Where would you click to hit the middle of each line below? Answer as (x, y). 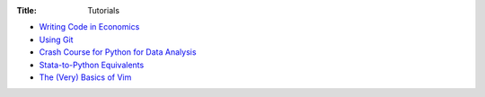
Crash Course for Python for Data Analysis (118, 52)
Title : (27, 10)
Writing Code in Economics (89, 27)
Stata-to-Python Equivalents (92, 65)
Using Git (56, 40)
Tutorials (104, 10)
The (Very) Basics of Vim (85, 77)
